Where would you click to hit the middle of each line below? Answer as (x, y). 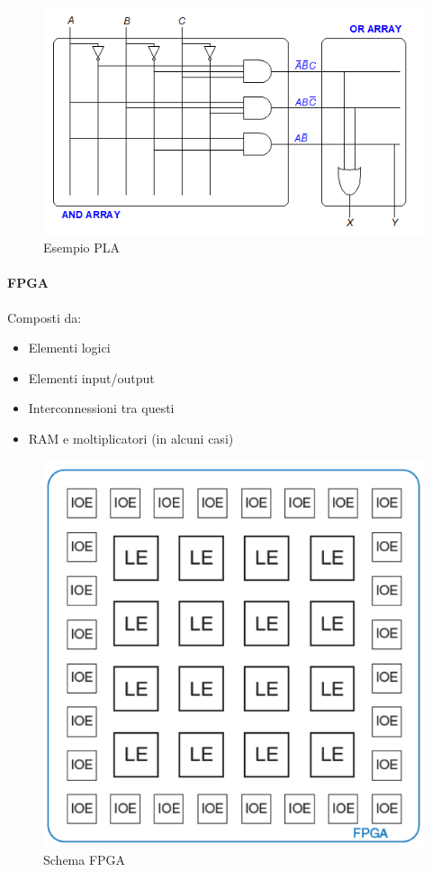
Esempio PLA (82, 248)
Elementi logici (69, 348)
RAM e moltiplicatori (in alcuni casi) (131, 438)
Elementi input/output (91, 377)
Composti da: (45, 317)
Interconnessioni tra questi (101, 408)
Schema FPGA (85, 859)
